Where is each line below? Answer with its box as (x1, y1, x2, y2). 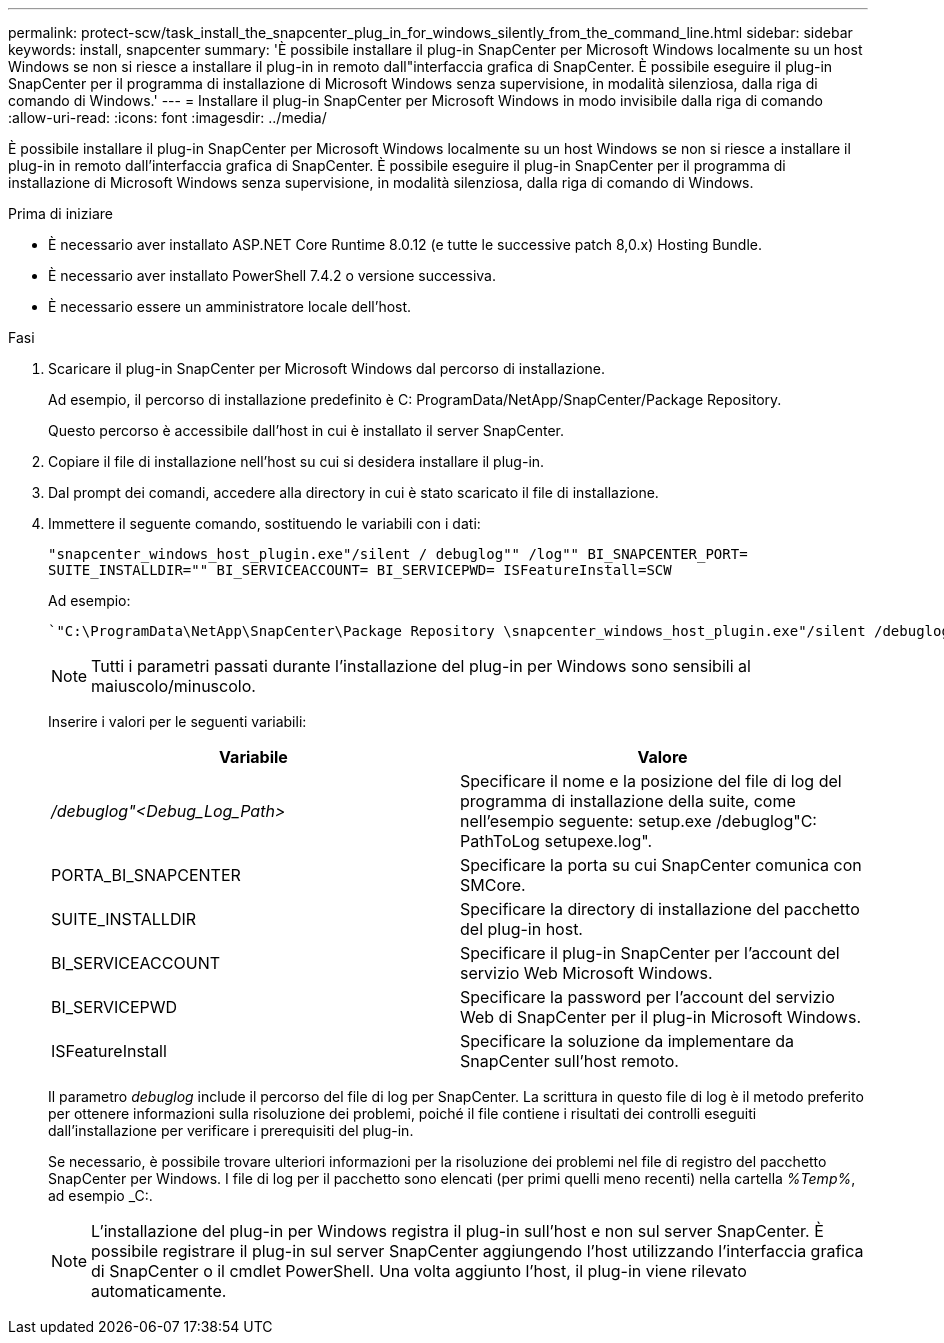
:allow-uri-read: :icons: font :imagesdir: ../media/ (8, 109, 327, 126)
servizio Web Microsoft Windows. (460, 963, 713, 983)
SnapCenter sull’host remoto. (460, 1051, 679, 1071)
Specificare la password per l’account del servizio (460, 987, 835, 1007)
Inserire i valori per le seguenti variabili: (48, 713, 307, 730)
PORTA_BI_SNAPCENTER (51, 865, 241, 885)
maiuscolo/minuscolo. (91, 676, 256, 696)
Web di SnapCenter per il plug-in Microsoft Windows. (460, 1007, 861, 1027)
